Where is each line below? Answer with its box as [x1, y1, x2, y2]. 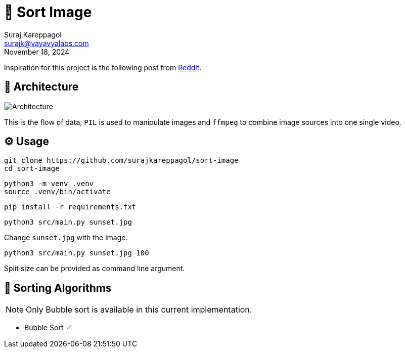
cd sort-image [4, 164, 60, 173]
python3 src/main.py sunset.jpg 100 [4, 249, 149, 257]
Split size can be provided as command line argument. [4, 264, 185, 273]
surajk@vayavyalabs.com [4, 38, 89, 48]
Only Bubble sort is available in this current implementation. [26, 304, 252, 315]
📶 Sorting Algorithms [4, 281, 112, 294]
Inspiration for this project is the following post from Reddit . [4, 63, 202, 72]
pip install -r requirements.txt [4, 203, 137, 211]
